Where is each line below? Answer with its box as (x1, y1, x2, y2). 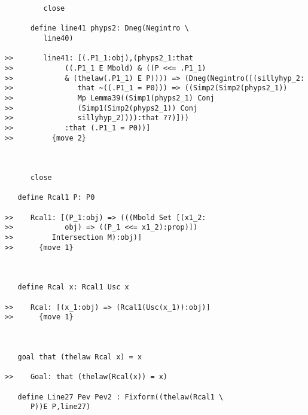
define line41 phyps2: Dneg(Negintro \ (30, 24, 189, 33)
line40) (43, 33, 74, 42)
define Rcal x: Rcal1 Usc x (17, 283, 129, 292)
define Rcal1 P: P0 (17, 193, 95, 202)
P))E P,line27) (30, 402, 91, 411)
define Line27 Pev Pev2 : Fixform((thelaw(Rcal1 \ (17, 392, 224, 401)
